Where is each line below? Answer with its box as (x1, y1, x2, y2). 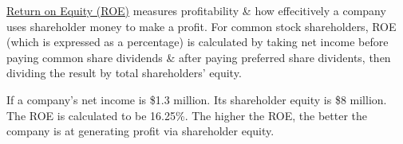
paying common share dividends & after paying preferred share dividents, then (6, 49, 391, 65)
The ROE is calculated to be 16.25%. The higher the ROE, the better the (6, 107, 368, 123)
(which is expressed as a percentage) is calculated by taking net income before (6, 33, 389, 50)
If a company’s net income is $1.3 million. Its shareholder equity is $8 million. (6, 91, 387, 107)
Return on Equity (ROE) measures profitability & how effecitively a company (6, 2, 386, 18)
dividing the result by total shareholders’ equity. (6, 64, 242, 81)
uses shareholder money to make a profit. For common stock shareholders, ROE (6, 18, 397, 34)
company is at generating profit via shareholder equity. (6, 123, 275, 139)
